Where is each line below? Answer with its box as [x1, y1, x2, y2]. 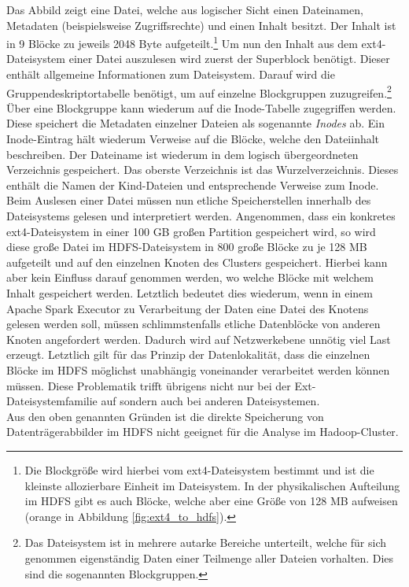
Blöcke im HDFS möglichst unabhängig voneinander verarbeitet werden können [6, 361, 390, 378]
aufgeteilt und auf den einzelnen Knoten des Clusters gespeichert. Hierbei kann [6, 253, 388, 270]
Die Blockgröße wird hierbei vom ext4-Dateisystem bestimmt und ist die [24, 461, 374, 478]
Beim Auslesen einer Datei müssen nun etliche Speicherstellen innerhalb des [6, 192, 371, 209]
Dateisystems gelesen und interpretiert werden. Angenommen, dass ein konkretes [6, 208, 396, 224]
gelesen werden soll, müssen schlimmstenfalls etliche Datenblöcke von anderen [6, 316, 381, 332]
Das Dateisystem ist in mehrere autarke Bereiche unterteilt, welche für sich [24, 534, 387, 551]
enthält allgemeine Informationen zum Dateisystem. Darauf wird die [6, 66, 335, 83]
